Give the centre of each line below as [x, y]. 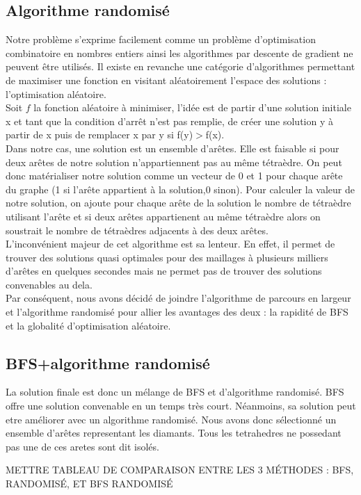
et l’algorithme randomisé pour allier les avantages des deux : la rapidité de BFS [177, 312]
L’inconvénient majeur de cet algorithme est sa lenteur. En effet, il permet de [170, 244]
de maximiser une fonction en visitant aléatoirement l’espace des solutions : [166, 80]
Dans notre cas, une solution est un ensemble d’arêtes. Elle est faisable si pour [173, 148]
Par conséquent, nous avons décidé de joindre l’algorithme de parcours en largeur [178, 298]
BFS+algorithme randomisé [108, 363]
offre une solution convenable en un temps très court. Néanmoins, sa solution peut [181, 406]
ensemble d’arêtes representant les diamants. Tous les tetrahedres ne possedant [174, 433]
